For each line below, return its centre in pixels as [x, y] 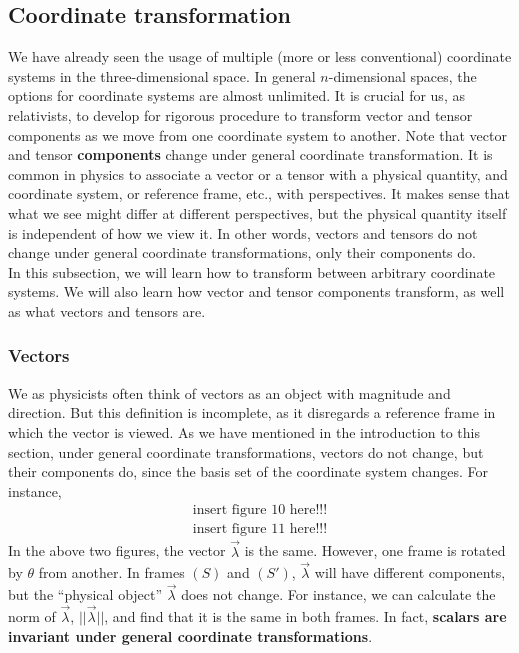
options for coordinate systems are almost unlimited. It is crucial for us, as [236, 95]
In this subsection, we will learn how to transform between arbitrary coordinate [252, 271]
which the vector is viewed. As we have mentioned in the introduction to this [244, 431]
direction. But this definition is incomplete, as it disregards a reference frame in [252, 412]
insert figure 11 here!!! [260, 529]
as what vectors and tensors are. [107, 310]
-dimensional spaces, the [402, 75]
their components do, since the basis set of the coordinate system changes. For [248, 471]
